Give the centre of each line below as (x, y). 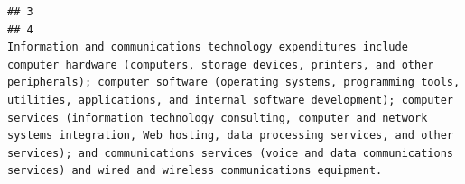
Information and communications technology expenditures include (208, 47)
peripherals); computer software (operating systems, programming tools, (234, 83)
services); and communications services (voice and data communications (230, 153)
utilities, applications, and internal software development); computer (230, 100)
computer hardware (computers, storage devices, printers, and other (221, 64)
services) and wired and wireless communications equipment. (195, 171)
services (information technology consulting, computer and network (218, 118)
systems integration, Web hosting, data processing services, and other (230, 136)
